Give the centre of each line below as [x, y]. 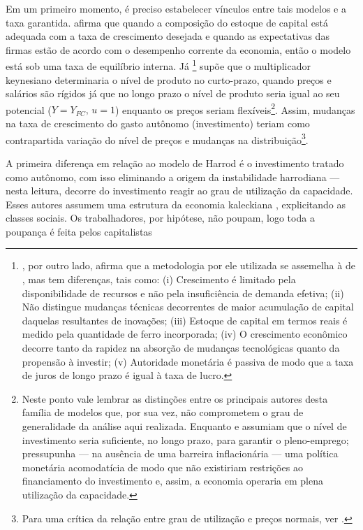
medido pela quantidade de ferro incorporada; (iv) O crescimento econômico [185, 334]
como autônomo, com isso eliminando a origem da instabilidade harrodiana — [173, 177]
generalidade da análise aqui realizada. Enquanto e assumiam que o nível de [184, 426]
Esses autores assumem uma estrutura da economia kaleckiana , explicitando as [176, 204]
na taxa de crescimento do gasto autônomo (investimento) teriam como [158, 123]
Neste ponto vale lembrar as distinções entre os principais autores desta [175, 398]
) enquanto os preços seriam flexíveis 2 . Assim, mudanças [235, 108]
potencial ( [29, 109]
